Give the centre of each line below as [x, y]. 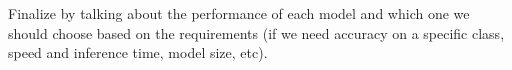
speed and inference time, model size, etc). [138, 52]
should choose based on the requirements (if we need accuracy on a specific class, [256, 32]
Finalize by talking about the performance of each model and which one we [239, 13]
